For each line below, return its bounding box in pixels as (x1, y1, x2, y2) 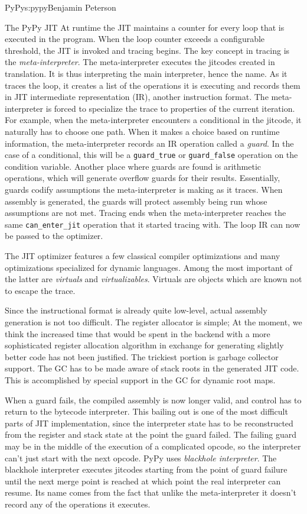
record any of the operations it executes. (5, 497, 151, 510)
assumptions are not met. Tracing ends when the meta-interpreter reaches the (5, 206, 286, 219)
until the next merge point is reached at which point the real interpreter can (5, 474, 281, 487)
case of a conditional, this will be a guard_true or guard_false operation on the (5, 148, 298, 161)
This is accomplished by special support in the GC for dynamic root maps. (5, 373, 276, 386)
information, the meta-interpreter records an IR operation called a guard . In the (5, 137, 294, 149)
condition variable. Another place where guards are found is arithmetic (5, 160, 262, 172)
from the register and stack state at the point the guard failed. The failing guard (5, 428, 296, 441)
